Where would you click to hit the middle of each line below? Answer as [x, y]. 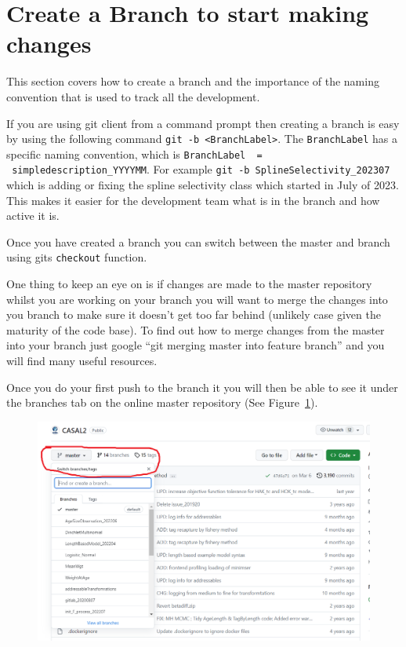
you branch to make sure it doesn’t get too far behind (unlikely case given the [194, 314]
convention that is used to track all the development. [133, 96]
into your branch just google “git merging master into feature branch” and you [196, 345]
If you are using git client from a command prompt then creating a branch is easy [203, 123]
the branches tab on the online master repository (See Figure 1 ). [162, 402]
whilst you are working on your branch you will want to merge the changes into [197, 299]
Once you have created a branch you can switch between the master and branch [198, 241]
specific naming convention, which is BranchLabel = [134, 154]
